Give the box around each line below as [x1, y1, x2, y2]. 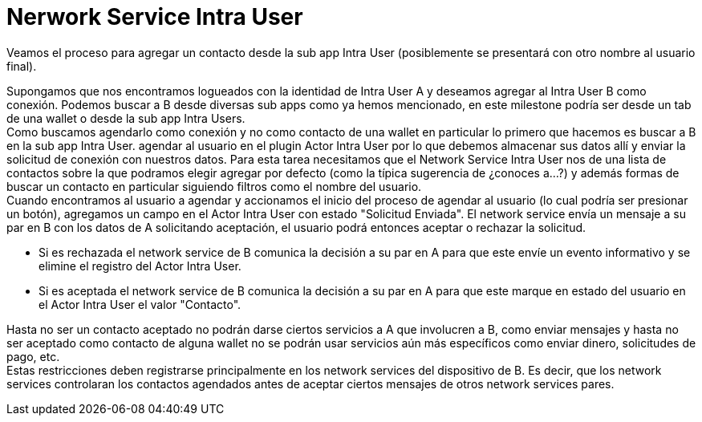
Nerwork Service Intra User [6, 3, 303, 30]
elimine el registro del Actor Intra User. [39, 258, 241, 273]
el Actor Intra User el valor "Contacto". [39, 297, 241, 311]
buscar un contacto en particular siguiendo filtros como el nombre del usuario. [6, 179, 422, 193]
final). [6, 59, 37, 73]
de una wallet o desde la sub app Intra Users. [6, 111, 245, 125]
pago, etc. [6, 349, 60, 363]
